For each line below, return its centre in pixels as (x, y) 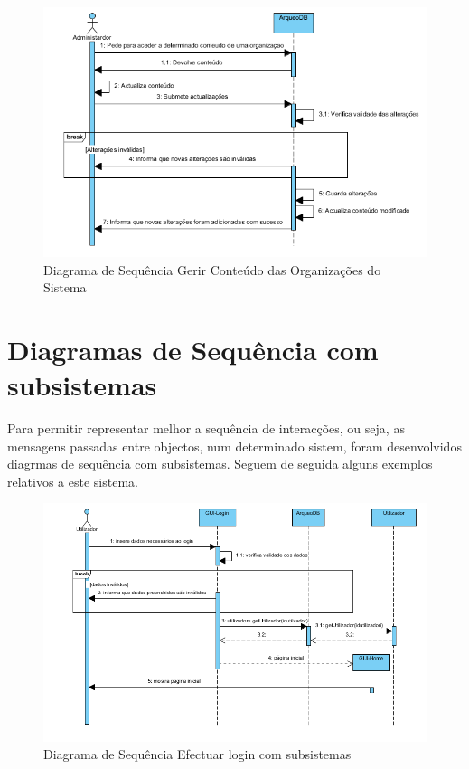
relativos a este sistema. (73, 481)
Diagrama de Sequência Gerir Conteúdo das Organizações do (212, 269)
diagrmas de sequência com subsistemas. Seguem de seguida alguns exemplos (220, 464)
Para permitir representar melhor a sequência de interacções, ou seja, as (206, 428)
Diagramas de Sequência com (193, 349)
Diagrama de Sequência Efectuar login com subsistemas (197, 754)
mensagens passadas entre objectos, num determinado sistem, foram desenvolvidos (234, 446)
